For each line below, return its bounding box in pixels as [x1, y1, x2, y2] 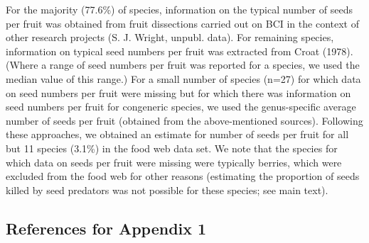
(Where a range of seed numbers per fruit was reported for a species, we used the [6, 57, 360, 72]
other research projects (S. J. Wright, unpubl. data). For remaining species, [6, 30, 334, 45]
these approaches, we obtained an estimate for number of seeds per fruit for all [6, 127, 349, 142]
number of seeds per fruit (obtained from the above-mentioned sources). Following [6, 113, 363, 128]
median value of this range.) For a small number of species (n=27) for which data [6, 71, 361, 86]
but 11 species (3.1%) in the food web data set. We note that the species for [6, 140, 338, 155]
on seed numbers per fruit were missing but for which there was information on [6, 85, 351, 100]
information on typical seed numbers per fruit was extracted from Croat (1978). [6, 43, 353, 58]
